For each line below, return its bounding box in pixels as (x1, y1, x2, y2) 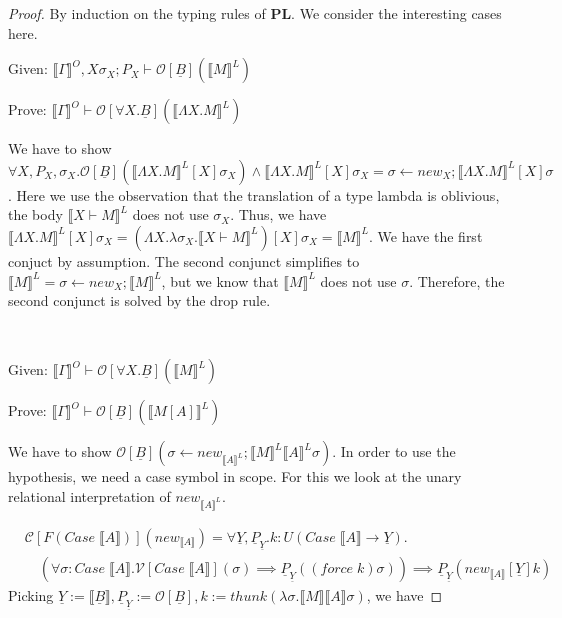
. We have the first (369, 225, 483, 246)
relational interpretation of (8, 485, 171, 506)
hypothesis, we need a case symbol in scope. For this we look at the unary (8, 466, 462, 487)
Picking (8, 585, 54, 606)
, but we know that (161, 270, 279, 291)
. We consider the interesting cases (291, 3, 502, 23)
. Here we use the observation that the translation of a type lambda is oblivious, (8, 184, 500, 205)
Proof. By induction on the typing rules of (8, 3, 266, 23)
